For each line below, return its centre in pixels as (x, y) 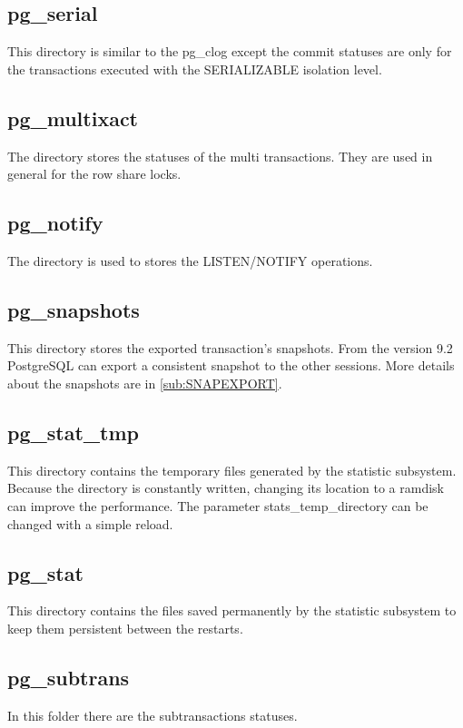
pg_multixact (73, 118)
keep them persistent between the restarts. (125, 628)
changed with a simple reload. (90, 523)
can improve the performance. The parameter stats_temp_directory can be (218, 505)
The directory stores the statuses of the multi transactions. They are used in (220, 156)
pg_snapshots (74, 309)
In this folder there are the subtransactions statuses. (153, 715)
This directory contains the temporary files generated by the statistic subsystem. (232, 470)
